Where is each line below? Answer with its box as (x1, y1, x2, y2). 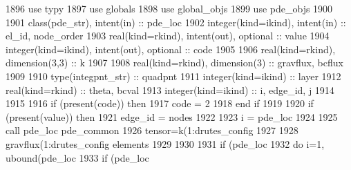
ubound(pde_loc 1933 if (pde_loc (6, 150, 149, 164)
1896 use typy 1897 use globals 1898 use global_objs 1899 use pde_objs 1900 (6, 1, 333, 15)
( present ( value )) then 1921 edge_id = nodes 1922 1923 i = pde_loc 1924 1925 (6, 109, 338, 124)
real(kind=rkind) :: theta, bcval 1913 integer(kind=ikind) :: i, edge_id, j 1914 (6, 82, 334, 97)
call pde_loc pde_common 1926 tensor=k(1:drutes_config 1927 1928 (6, 123, 298, 138)
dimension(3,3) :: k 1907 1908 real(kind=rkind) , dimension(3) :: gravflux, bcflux (6, 55, 343, 70)
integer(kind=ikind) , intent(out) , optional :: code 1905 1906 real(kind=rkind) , (6, 41, 336, 56)
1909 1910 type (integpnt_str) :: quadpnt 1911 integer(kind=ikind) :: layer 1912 (6, 68, 341, 83)
